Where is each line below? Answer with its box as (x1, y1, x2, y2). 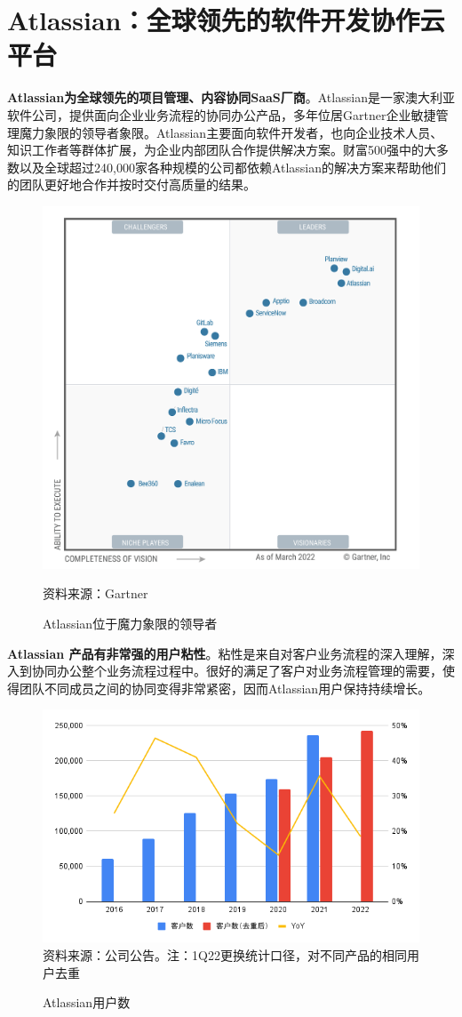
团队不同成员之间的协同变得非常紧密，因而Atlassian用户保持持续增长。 (19, 678, 431, 697)
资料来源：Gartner (43, 584, 148, 603)
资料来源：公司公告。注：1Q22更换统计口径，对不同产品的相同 (43, 946, 407, 965)
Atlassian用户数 (43, 993, 131, 1012)
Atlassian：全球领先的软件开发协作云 (7, 2, 445, 38)
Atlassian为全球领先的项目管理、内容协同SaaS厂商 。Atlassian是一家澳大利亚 (7, 88, 455, 107)
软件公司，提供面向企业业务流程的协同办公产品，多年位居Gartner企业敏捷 (7, 105, 436, 124)
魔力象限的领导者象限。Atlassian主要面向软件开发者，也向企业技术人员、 (19, 123, 443, 141)
